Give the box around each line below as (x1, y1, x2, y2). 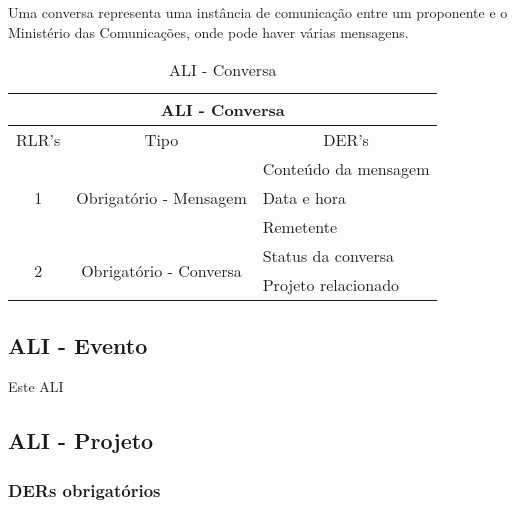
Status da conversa (262, 244, 395, 268)
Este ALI (8, 376, 64, 397)
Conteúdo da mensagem (262, 157, 430, 181)
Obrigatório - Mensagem (76, 186, 247, 210)
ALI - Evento (8, 329, 148, 360)
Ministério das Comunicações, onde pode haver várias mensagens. (8, 21, 409, 42)
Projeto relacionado (262, 273, 400, 297)
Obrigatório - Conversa (81, 258, 242, 282)
